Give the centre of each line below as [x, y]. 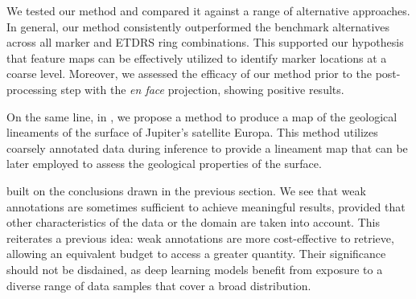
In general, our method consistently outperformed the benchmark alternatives [198, 26]
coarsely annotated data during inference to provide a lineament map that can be [207, 147]
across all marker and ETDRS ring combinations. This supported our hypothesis [205, 42]
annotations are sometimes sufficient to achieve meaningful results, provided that [206, 206]
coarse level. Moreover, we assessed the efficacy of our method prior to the [189, 74]
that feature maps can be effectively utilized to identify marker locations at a [197, 57]
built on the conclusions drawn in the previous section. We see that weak [186, 190]
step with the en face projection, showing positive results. [202, 89]
